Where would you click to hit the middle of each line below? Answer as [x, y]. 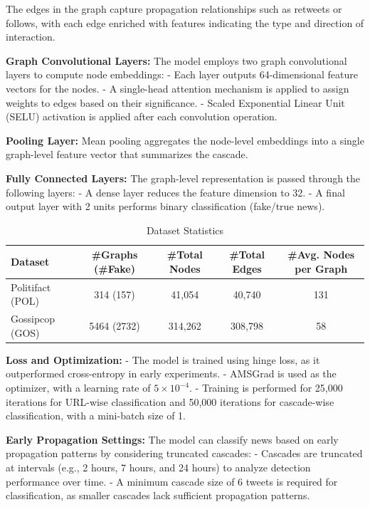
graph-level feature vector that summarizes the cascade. [127, 154]
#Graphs [115, 255]
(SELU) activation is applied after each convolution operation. [142, 116]
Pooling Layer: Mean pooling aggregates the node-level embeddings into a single [185, 140]
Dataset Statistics [185, 230]
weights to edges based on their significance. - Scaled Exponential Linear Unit [175, 102]
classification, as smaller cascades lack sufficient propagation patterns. [158, 495]
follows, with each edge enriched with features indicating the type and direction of [185, 22]
